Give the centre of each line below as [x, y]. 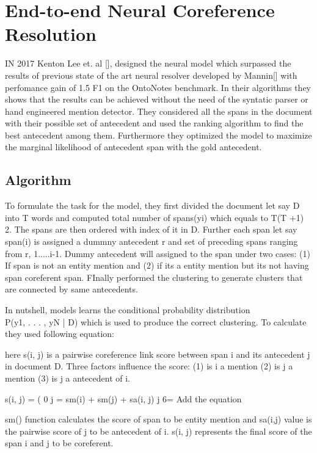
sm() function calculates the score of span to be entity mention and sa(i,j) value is [158, 419]
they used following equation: [60, 334]
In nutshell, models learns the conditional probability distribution [128, 310]
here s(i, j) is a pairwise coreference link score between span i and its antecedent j [158, 354]
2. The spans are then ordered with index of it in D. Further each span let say [151, 229]
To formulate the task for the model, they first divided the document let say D [152, 205]
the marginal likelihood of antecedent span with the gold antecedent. [133, 147]
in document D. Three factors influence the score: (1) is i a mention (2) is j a [149, 366]
